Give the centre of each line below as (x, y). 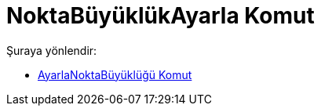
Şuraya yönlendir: (52, 50)
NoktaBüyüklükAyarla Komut (160, 16)
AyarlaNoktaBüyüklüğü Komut (115, 74)
